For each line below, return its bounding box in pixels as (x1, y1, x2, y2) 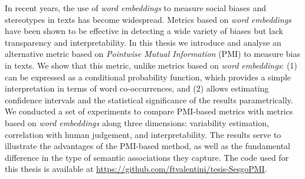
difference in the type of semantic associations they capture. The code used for (5, 151, 289, 163)
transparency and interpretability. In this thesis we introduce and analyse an (5, 36, 281, 48)
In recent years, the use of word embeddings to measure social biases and (5, 2, 266, 13)
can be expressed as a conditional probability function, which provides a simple (5, 70, 291, 83)
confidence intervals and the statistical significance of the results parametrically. (5, 93, 293, 106)
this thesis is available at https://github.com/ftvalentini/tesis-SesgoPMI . (5, 163, 267, 175)
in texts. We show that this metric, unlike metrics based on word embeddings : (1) (5, 59, 297, 71)
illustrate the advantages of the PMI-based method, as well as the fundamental (5, 140, 290, 152)
